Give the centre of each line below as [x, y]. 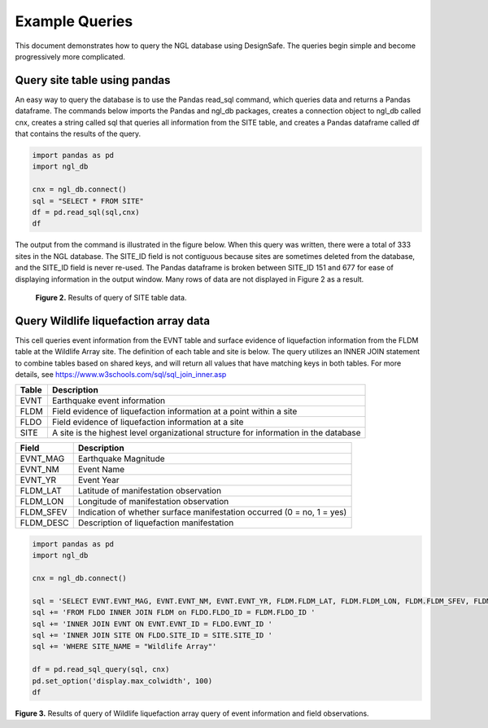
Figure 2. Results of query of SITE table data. [111, 297]
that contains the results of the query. [78, 134]
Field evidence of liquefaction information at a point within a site [174, 411]
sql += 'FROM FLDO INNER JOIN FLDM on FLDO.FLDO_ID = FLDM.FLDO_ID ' [174, 612]
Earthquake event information [109, 401]
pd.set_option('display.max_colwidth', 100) [122, 681]
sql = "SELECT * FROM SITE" [88, 201]
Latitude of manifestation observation [150, 491]
